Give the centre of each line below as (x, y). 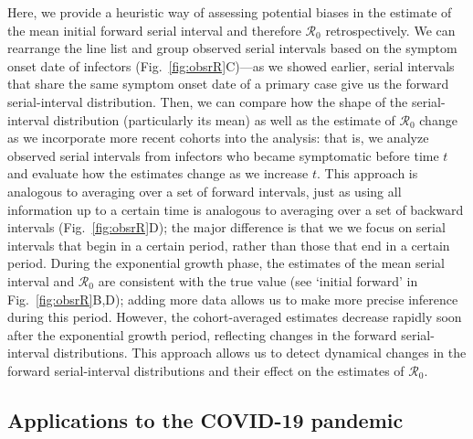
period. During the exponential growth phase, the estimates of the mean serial (226, 263)
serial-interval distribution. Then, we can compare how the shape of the (208, 101)
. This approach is (368, 173)
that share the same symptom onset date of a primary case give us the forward (228, 84)
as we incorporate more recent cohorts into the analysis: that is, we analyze (218, 138)
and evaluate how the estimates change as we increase (158, 173)
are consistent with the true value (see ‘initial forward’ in (258, 280)
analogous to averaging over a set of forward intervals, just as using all (205, 191)
